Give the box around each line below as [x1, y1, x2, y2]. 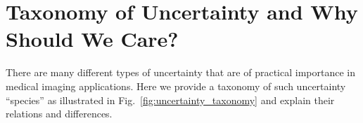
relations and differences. [6, 106, 113, 121]
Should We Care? [6, 24, 179, 53]
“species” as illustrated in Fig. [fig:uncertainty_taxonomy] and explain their [6, 92, 335, 107]
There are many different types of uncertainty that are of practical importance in [6, 65, 355, 80]
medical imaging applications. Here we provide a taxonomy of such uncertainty [6, 78, 346, 93]
